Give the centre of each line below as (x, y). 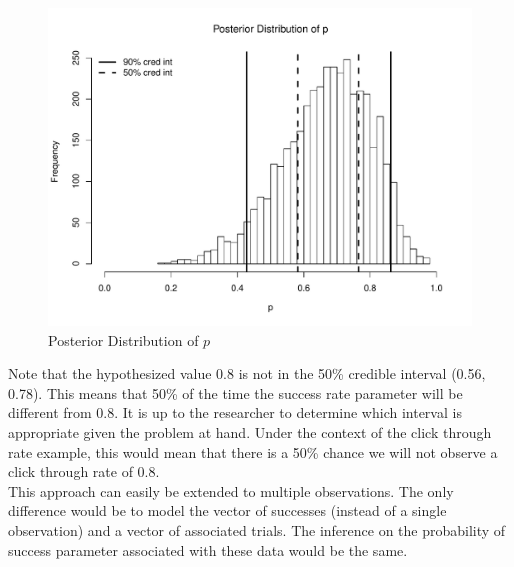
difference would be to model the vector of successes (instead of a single (227, 510)
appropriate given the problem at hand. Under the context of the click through (250, 431)
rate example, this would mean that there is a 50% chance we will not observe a (253, 451)
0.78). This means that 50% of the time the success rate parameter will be (235, 392)
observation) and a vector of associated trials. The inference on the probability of (257, 529)
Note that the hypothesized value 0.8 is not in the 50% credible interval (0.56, (247, 373)
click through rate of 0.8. (84, 471)
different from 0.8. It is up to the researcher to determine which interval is (235, 412)
